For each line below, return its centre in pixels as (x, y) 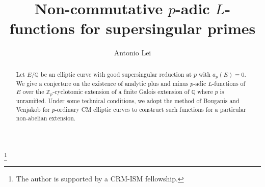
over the (33, 92)
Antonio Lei (132, 53)
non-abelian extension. (46, 118)
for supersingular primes (168, 28)
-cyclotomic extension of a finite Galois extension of (121, 92)
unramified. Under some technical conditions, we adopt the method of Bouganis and (128, 101)
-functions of (229, 83)
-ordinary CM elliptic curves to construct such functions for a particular (150, 109)
